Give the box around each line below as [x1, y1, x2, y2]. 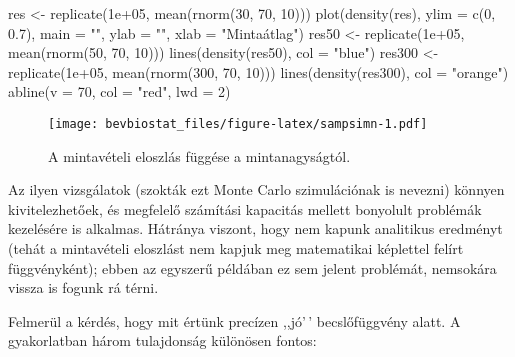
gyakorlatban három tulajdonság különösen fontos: [8, 330, 317, 351]
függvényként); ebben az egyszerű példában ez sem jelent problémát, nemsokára [8, 257, 497, 278]
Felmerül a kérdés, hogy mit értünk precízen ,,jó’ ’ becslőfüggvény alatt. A [8, 310, 461, 331]
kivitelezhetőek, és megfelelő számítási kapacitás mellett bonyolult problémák [8, 198, 482, 219]
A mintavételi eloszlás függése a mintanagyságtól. [48, 145, 351, 166]
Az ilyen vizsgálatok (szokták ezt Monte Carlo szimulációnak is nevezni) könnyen [8, 179, 505, 200]
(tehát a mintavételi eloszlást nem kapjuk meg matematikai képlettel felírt [8, 238, 464, 258]
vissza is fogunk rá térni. [8, 277, 159, 298]
